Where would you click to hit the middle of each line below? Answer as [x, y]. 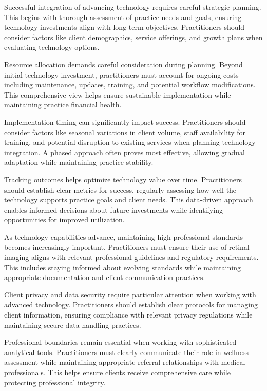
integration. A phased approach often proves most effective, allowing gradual [125, 152]
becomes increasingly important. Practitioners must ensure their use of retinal [127, 247]
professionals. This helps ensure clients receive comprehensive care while [117, 372]
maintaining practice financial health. [63, 105]
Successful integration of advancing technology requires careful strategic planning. [133, 7]
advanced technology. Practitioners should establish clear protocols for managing [131, 304]
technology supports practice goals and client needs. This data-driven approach [129, 200]
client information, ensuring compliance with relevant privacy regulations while [128, 315]
